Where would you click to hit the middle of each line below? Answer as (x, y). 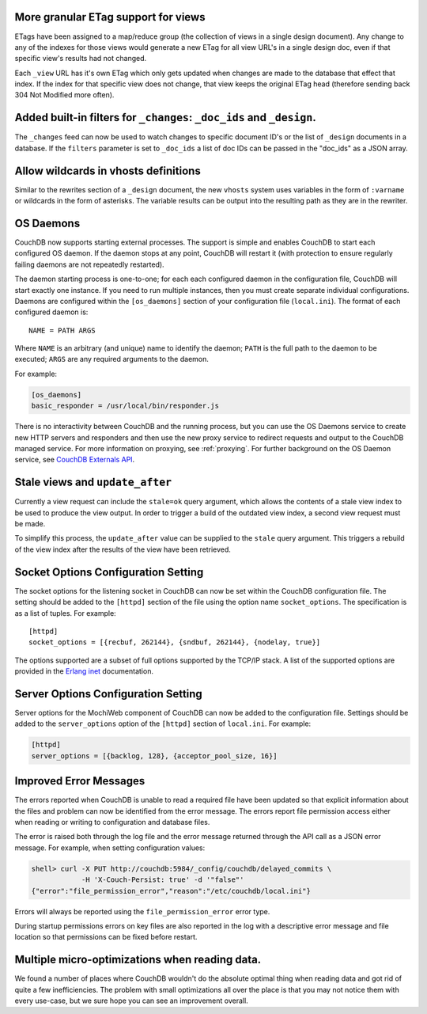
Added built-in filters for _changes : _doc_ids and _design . (165, 118)
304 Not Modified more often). (64, 95)
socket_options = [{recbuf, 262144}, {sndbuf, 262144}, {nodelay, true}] (175, 642)
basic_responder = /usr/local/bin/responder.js (125, 406)
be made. (30, 524)
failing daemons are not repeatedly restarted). (90, 264)
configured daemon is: (51, 312)
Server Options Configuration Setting (109, 694)
